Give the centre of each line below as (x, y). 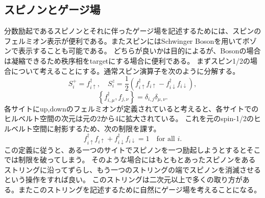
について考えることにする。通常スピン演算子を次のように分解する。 (125, 70)
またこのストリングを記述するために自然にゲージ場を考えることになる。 (140, 190)
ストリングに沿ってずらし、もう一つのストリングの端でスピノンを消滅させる (132, 169)
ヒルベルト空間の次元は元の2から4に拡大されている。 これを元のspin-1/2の (129, 118)
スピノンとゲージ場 (52, 9)
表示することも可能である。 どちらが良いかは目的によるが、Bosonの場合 (139, 51)
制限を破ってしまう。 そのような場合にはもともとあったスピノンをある (137, 160)
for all (166, 139)
